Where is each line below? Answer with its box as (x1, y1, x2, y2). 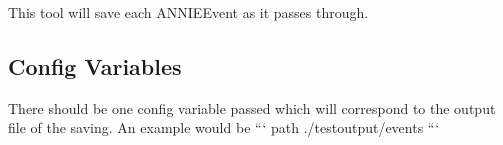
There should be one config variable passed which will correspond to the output (8, 97, 496, 118)
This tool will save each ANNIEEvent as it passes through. (8, 2, 369, 22)
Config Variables (8, 50, 182, 81)
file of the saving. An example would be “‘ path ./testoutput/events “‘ (8, 117, 440, 138)
